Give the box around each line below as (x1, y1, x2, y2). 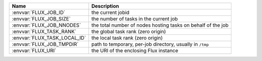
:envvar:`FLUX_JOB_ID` (12, 9, 65, 15)
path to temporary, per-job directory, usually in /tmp (91, 41, 209, 47)
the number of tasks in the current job (91, 15, 178, 22)
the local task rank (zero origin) (91, 34, 163, 41)
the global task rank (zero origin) (91, 28, 166, 35)
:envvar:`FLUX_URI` (12, 47, 57, 54)
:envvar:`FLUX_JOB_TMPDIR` (12, 41, 79, 47)
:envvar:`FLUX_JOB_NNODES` (12, 22, 81, 29)
